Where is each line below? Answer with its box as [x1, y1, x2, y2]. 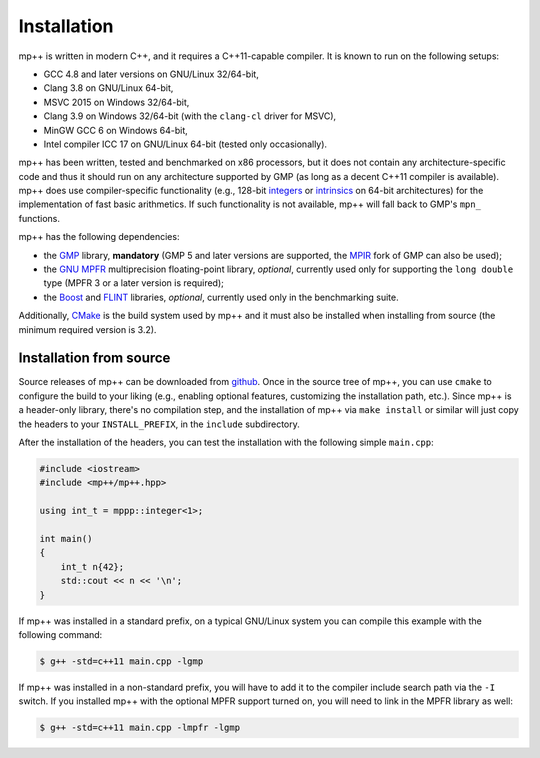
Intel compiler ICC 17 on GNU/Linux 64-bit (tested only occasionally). [43, 138, 328, 150]
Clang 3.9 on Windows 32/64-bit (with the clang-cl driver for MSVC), [43, 110, 337, 122]
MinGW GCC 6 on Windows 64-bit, [43, 124, 189, 136]
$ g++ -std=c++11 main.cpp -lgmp [39, 655, 204, 667]
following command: [18, 628, 103, 640]
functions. [18, 212, 60, 224]
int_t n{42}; [60, 561, 125, 572]
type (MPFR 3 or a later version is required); [43, 277, 225, 289]
